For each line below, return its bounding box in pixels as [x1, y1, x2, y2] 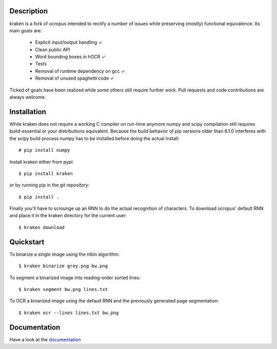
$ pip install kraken [18, 170, 73, 177]
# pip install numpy [18, 147, 70, 153]
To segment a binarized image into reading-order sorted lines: [9, 275, 141, 281]
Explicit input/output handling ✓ [35, 39, 103, 46]
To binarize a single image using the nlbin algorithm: [9, 251, 120, 257]
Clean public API [35, 46, 70, 52]
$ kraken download [18, 224, 65, 230]
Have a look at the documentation [9, 336, 81, 342]
